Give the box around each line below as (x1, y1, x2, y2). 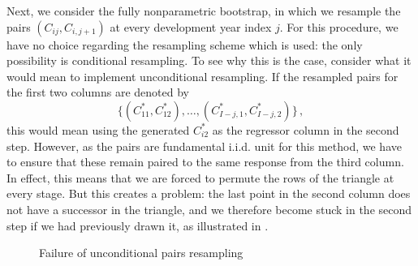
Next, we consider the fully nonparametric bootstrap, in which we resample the (6, 2, 401, 19)
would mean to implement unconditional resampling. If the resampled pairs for (6, 67, 399, 84)
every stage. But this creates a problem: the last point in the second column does (6, 185, 411, 202)
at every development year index (110, 18, 272, 35)
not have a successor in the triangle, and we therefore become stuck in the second (6, 200, 412, 217)
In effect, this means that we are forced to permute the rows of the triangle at (6, 169, 394, 186)
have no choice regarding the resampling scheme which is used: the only (6, 36, 363, 53)
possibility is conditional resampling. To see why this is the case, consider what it (6, 52, 412, 69)
